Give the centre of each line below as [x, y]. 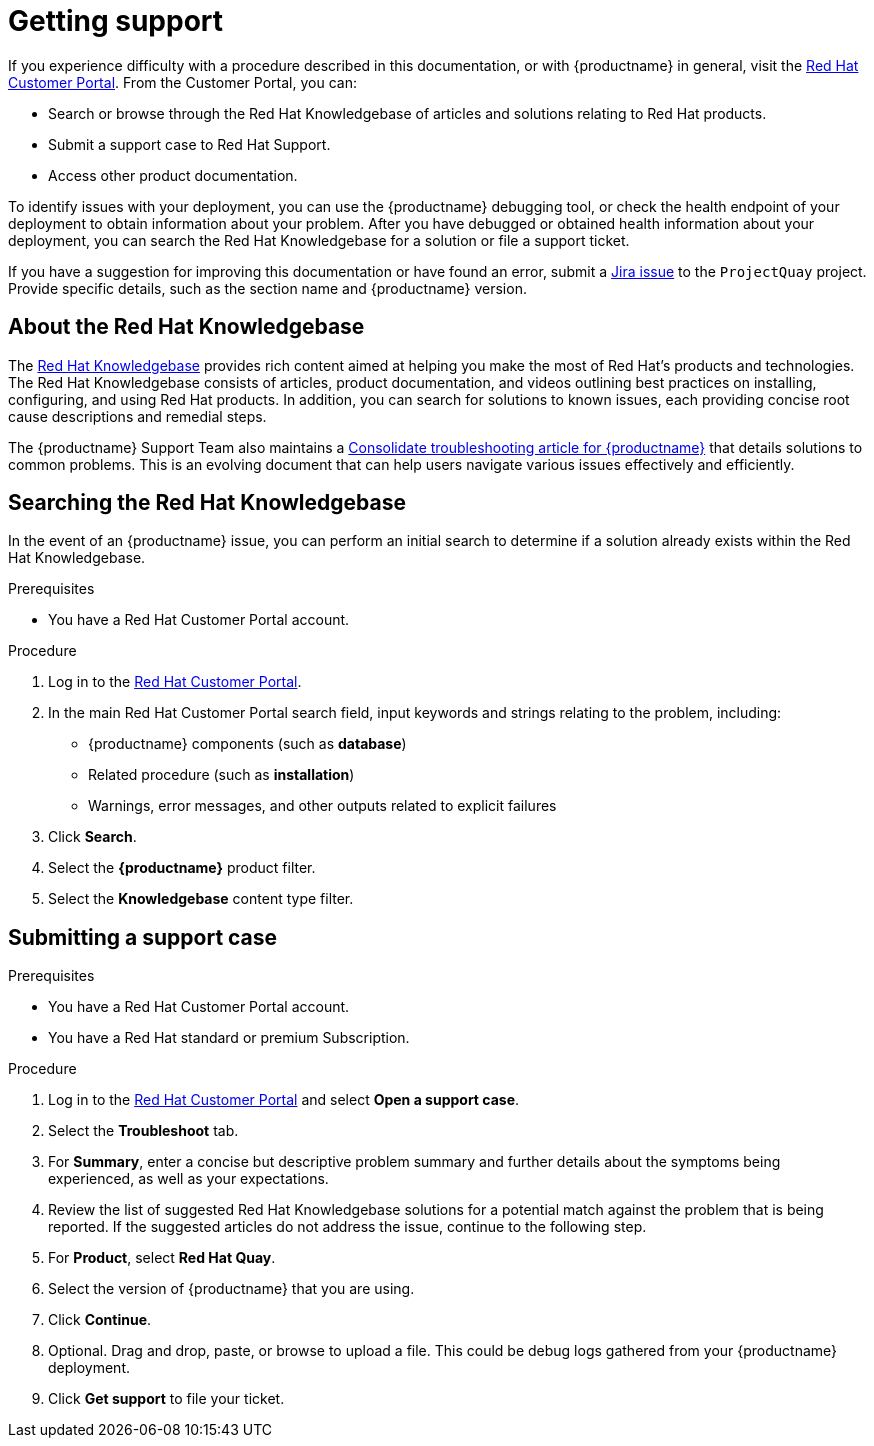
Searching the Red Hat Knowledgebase [207, 503]
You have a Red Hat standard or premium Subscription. [229, 1038]
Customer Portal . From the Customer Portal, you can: [182, 82]
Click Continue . [100, 1320]
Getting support [116, 21]
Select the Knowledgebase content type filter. [201, 899]
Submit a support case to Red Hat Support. [189, 144]
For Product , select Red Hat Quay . [162, 1258]
